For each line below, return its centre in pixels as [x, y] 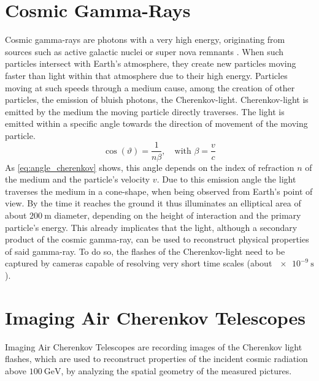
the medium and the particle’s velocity [78, 179]
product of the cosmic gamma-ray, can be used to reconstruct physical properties [157, 239]
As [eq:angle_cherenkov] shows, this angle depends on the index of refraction [150, 167]
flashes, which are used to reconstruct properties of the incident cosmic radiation [156, 359]
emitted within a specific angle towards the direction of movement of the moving [156, 123]
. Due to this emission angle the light [226, 179]
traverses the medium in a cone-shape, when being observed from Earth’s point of [159, 191]
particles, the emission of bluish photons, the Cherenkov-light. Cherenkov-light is [157, 100]
